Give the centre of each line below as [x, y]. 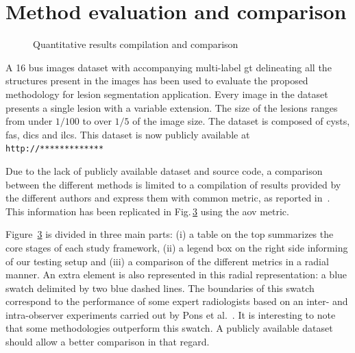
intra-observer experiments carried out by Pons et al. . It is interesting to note [171, 314]
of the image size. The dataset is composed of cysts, [241, 121]
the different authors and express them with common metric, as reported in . [168, 198]
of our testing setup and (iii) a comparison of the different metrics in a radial [167, 261]
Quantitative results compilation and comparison [136, 44]
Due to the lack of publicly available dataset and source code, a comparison [164, 170]
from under [29, 121]
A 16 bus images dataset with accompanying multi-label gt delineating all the [169, 67]
